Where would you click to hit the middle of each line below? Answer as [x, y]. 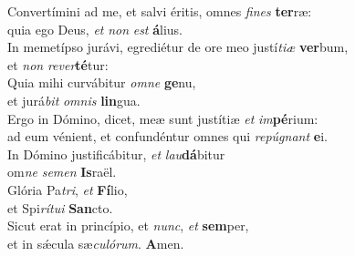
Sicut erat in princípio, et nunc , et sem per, [128, 225]
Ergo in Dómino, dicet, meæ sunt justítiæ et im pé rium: [163, 118]
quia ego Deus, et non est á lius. [95, 29]
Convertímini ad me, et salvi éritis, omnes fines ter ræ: [160, 11]
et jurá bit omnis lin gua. [74, 100]
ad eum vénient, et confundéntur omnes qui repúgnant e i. [167, 136]
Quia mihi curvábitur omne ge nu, [102, 82]
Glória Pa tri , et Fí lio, [68, 189]
